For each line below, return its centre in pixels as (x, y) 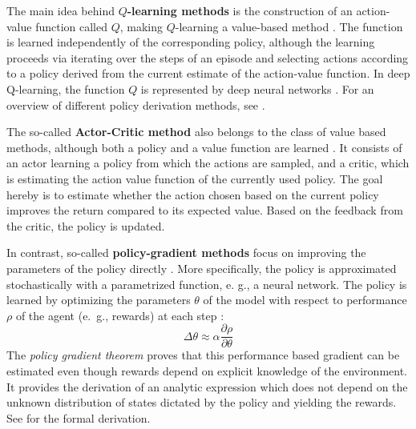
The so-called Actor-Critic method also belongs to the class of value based (196, 132)
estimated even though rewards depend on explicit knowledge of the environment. (207, 370)
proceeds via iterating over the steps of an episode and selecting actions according (208, 57)
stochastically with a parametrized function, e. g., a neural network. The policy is (207, 284)
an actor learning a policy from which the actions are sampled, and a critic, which (208, 163)
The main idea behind (61, 10)
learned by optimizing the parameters (99, 300)
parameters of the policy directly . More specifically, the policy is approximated (202, 268)
